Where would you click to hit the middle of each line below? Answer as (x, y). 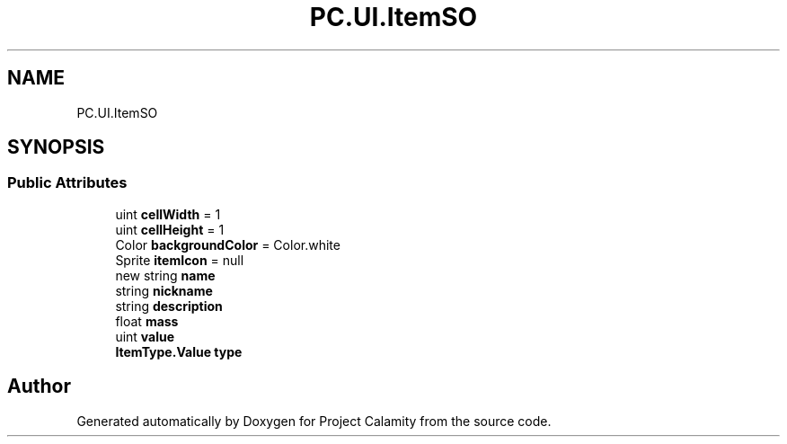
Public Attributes (67, 183)
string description (169, 306)
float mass (147, 321)
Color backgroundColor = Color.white (228, 244)
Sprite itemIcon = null (180, 260)
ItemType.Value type (179, 351)
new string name (165, 275)
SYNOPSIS (56, 147)
